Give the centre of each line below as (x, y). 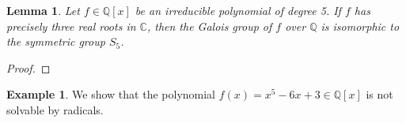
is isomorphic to (360, 26)
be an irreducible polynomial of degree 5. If (238, 10)
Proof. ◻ (28, 67)
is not (379, 94)
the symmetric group (56, 41)
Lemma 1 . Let (43, 10)
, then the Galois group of (209, 26)
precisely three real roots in (71, 26)
